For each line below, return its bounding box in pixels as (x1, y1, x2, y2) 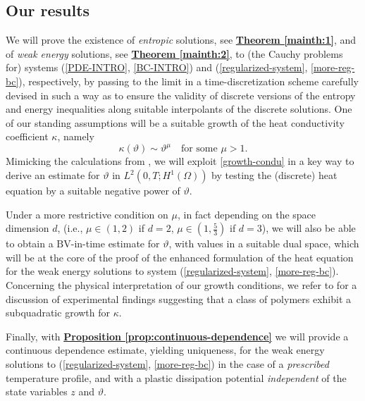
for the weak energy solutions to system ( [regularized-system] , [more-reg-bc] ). (6, 264, 339, 278)
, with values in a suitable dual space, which (168, 236, 359, 251)
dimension (6, 221, 49, 235)
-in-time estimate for (70, 236, 160, 251)
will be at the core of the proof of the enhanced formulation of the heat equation (6, 249, 354, 264)
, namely (57, 129, 94, 144)
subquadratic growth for (6, 305, 111, 320)
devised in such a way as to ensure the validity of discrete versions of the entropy (6, 87, 356, 102)
